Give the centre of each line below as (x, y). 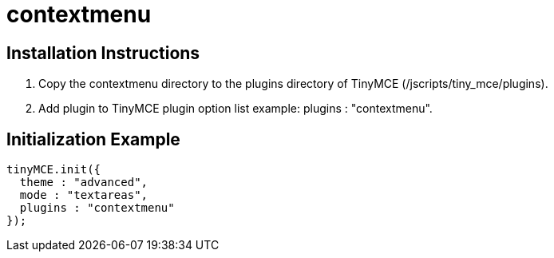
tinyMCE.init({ (54, 170)
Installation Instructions (103, 53)
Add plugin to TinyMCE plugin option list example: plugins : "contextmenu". (235, 109)
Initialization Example (93, 139)
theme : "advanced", (84, 183)
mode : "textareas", (84, 195)
